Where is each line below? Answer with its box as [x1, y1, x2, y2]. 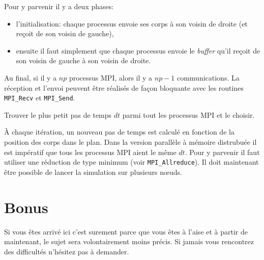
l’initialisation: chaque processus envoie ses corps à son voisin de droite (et [16, 18, 248, 29]
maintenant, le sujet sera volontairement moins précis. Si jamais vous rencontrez [4, 236, 254, 247]
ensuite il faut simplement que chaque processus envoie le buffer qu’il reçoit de [16, 45, 260, 56]
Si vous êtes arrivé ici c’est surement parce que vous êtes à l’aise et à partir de [4, 226, 248, 237]
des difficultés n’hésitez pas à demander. [4, 246, 129, 256]
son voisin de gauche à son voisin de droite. [16, 55, 151, 66]
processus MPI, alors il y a [69, 72, 153, 83]
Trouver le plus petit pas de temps [4, 109, 112, 120]
